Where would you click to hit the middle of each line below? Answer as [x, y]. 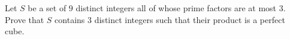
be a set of [47, 8]
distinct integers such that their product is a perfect [190, 19]
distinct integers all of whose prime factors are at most [176, 8]
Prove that [25, 19]
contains [70, 19]
